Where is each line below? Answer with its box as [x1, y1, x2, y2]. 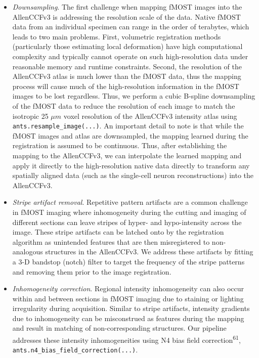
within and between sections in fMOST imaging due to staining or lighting [12, 293, 244, 303]
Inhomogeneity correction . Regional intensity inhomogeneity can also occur [12, 283, 244, 294]
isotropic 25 [12, 110, 49, 121]
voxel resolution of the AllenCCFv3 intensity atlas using [63, 110, 237, 121]
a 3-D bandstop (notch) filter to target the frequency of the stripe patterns [12, 256, 245, 266]
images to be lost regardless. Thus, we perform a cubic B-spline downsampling [12, 91, 255, 101]
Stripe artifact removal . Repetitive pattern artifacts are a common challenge [12, 197, 248, 207]
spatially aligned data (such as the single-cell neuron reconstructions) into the [12, 170, 253, 181]
